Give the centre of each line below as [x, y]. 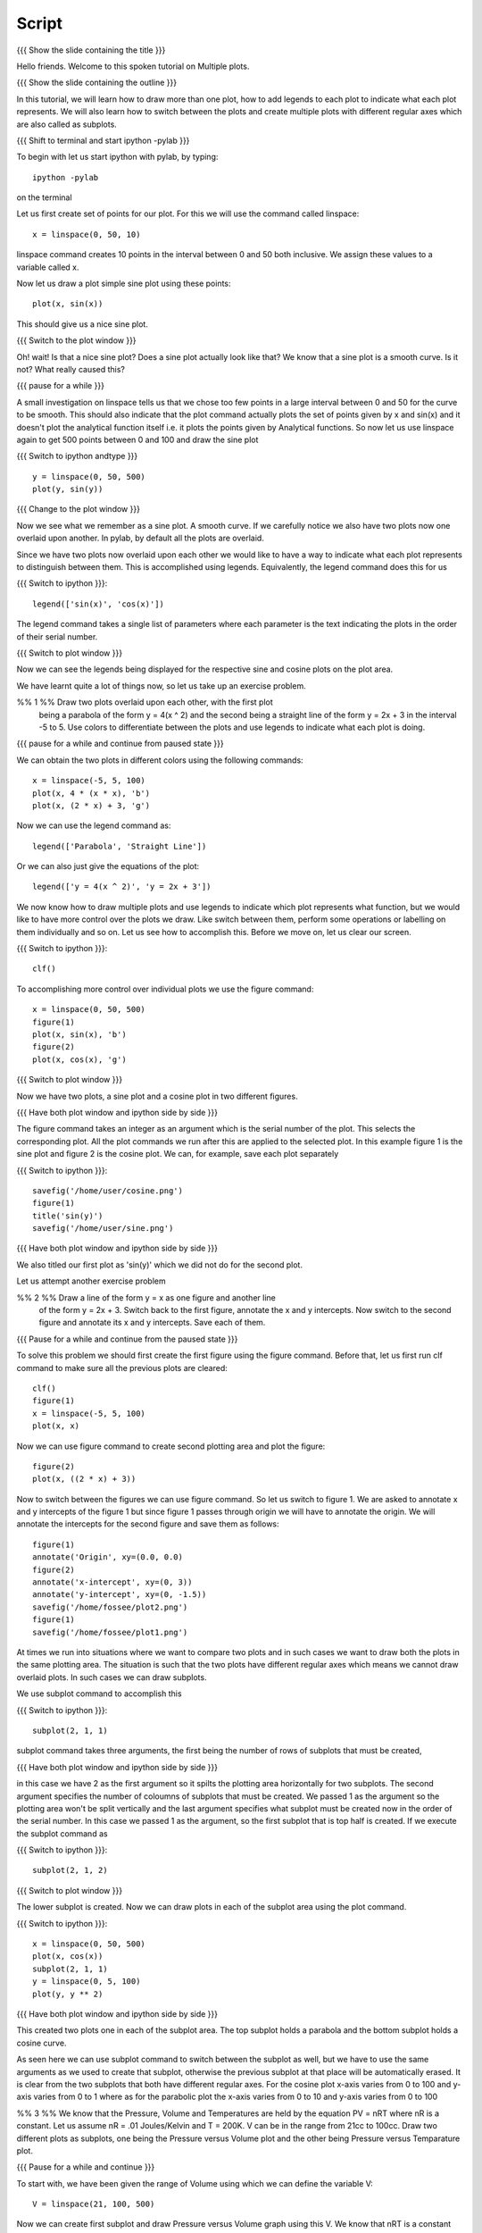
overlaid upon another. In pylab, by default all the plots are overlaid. [141, 538]
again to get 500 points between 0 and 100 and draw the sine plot [137, 439]
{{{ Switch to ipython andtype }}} [77, 456]
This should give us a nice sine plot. [83, 324]
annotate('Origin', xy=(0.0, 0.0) [108, 1557]
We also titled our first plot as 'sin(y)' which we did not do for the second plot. [160, 1265]
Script [39, 23]
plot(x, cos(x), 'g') [79, 1059]
